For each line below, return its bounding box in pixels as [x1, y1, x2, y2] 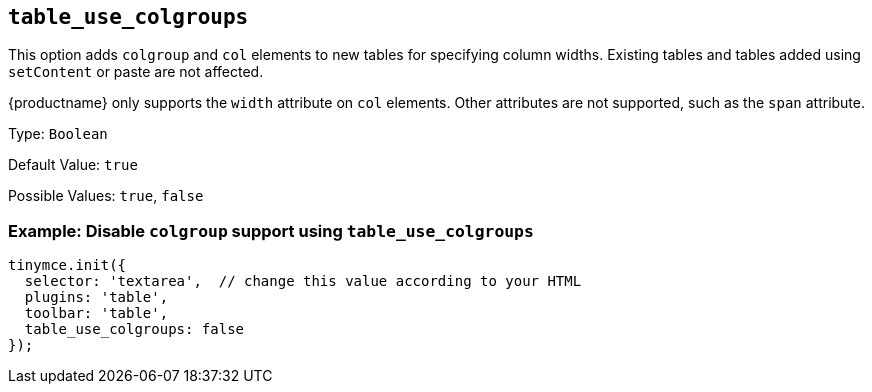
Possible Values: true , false [8, 187, 204, 205]
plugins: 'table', [24, 289, 169, 306]
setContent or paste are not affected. [8, 63, 264, 81]
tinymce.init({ [8, 257, 127, 274]
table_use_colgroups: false [24, 321, 245, 338]
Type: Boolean [8, 125, 108, 143]
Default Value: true [8, 156, 138, 174]
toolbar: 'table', [24, 305, 169, 322]
